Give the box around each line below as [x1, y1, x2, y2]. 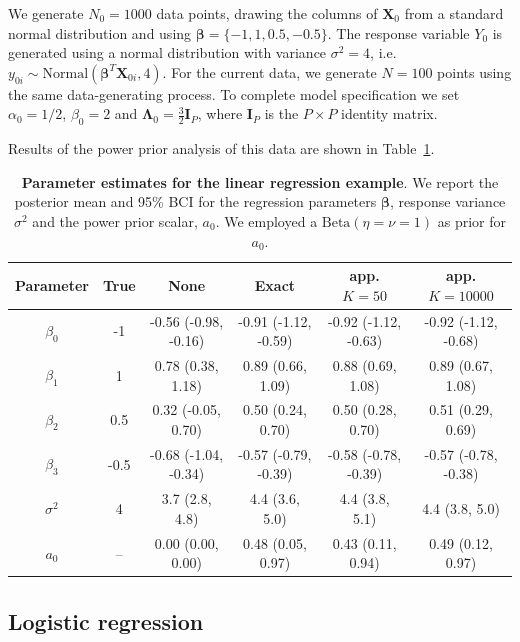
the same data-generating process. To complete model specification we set [8, 83, 460, 104]
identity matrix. [341, 103, 438, 124]
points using [437, 61, 512, 82]
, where [197, 103, 243, 124]
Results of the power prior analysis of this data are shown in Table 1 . [8, 138, 435, 159]
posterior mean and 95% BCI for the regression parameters [14, 191, 377, 212]
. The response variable [327, 22, 470, 43]
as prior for [437, 210, 506, 231]
